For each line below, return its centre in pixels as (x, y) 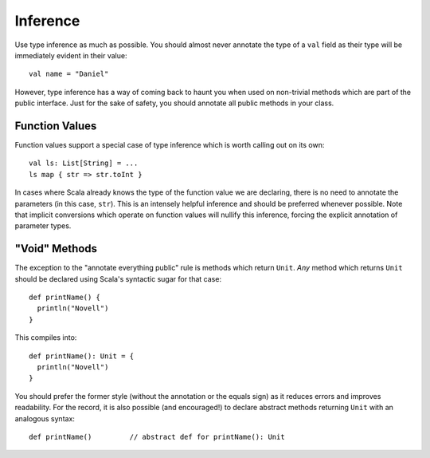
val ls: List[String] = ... (84, 163)
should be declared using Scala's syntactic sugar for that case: (118, 278)
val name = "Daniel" (69, 74)
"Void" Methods (56, 249)
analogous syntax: (45, 418)
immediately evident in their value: (71, 55)
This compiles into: (46, 338)
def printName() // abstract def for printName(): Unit (157, 436)
